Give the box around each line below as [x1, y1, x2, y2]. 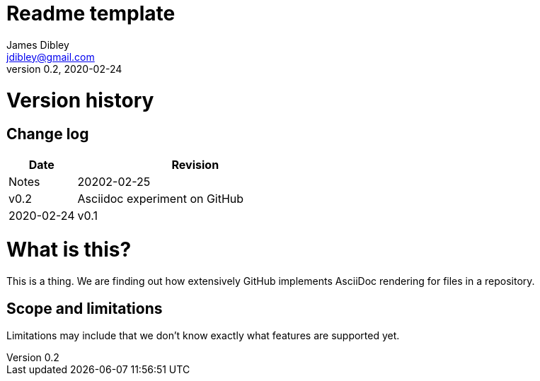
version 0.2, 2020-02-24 [6, 62, 122, 75]
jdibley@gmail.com [6, 50, 95, 63]
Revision [171, 157, 219, 172]
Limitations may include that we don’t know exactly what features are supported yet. [6, 329, 400, 342]
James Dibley [6, 38, 69, 51]
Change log [6, 125, 89, 143]
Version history [6, 88, 154, 112]
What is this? [6, 238, 132, 262]
